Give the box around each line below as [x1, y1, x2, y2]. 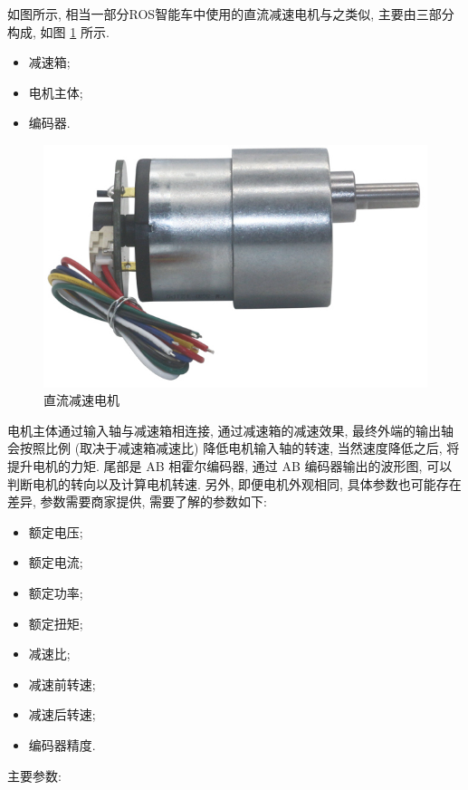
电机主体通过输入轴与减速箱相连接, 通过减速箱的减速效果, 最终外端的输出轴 [7, 420, 454, 439]
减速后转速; [28, 705, 96, 724]
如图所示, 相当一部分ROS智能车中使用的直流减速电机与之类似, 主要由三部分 [7, 5, 454, 23]
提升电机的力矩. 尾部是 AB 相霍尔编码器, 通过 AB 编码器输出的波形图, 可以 [7, 457, 453, 476]
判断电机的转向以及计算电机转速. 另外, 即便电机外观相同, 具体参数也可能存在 [7, 474, 462, 493]
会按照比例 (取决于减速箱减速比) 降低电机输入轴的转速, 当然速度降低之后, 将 [7, 438, 460, 458]
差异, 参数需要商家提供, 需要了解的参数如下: [7, 492, 267, 511]
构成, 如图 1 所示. [7, 22, 110, 41]
